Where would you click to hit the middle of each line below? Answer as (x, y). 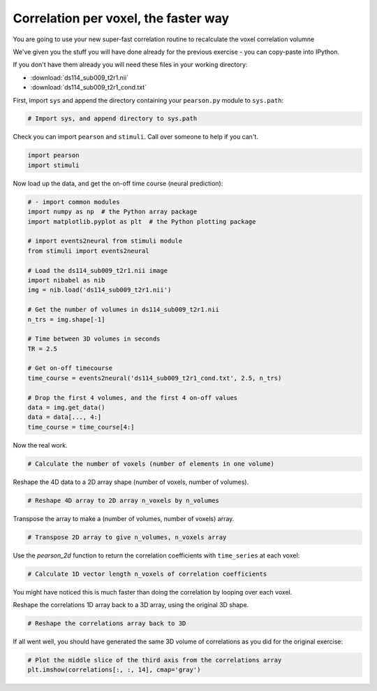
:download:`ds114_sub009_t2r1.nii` (80, 78)
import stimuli (53, 165)
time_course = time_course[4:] (81, 427)
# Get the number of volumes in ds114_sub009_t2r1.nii (123, 310)
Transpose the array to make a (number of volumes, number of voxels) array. (124, 518)
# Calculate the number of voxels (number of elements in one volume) (151, 464)
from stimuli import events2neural (88, 251)
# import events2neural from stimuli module (105, 241)
